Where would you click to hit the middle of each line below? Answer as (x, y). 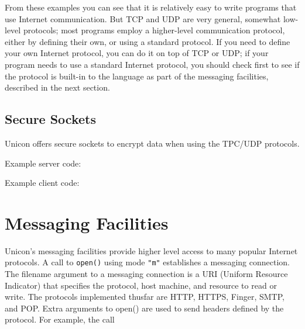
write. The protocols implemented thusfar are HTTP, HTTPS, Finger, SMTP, (145, 297)
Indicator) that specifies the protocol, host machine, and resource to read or (141, 285)
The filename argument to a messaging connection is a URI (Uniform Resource (146, 274)
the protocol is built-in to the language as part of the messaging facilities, (137, 76)
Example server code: (43, 163)
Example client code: (42, 183)
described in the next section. (57, 87)
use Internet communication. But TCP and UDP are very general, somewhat (143, 18)
